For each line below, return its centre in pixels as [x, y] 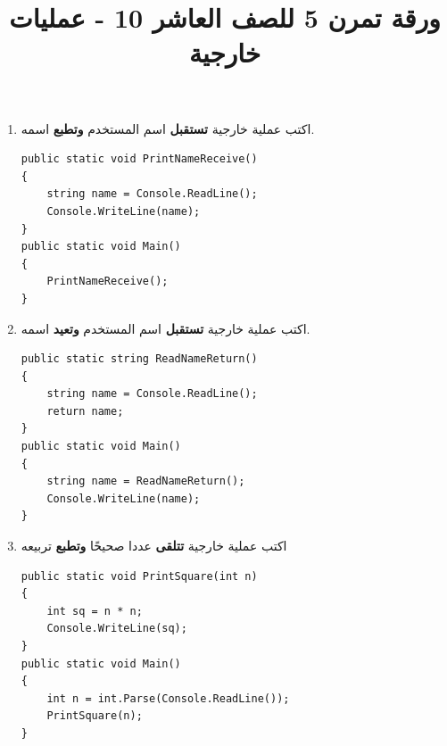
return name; [85, 411]
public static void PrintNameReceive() [139, 159]
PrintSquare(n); [95, 716]
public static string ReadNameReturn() [139, 359]
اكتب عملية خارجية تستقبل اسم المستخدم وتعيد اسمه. [166, 328]
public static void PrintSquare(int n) [139, 576]
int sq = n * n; [95, 611]
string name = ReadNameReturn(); [146, 481]
